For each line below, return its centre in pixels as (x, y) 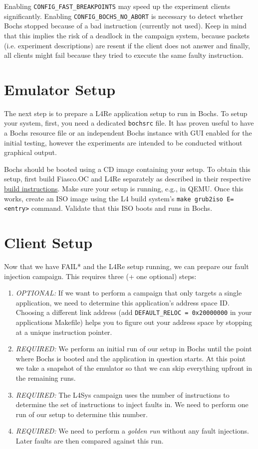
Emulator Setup (60, 89)
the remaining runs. (46, 378)
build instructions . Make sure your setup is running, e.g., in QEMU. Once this (124, 189)
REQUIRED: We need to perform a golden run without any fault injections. (132, 431)
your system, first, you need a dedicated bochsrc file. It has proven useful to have (129, 123)
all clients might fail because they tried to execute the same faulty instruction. (124, 55)
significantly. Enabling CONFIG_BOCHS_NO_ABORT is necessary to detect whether (124, 16)
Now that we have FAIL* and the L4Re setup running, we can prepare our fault (127, 266)
